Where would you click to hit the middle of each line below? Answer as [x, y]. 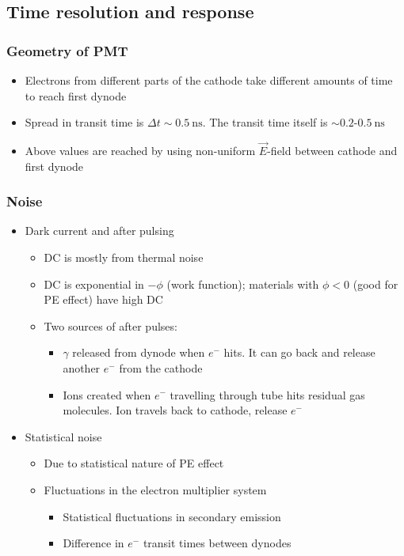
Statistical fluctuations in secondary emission [172, 516]
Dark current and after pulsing [99, 231]
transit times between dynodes [217, 543]
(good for [375, 284]
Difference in [93, 543]
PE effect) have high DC [103, 299]
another [82, 367]
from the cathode [161, 367]
